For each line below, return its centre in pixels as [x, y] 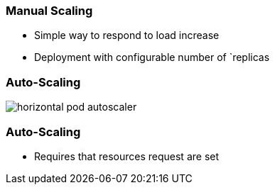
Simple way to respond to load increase [127, 35]
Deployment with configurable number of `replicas [152, 57]
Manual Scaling [49, 11]
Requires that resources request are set [127, 156]
